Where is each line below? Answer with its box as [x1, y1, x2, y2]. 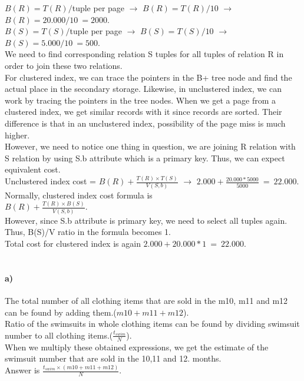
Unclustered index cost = [5, 175, 96, 187]
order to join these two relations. [5, 59, 123, 71]
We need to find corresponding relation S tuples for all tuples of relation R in [5, 48, 284, 60]
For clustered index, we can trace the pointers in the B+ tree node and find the [5, 71, 292, 83]
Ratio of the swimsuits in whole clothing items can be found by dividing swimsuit [5, 317, 300, 330]
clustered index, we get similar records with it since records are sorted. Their [5, 105, 282, 118]
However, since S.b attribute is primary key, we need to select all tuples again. [5, 214, 288, 226]
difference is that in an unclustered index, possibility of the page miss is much [5, 117, 286, 129]
